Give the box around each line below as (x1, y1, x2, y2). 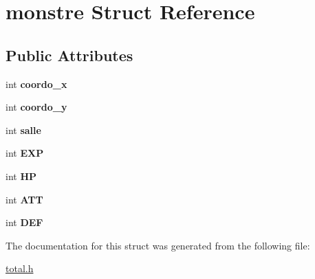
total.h (6, 261, 34, 276)
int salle (6, 122, 41, 137)
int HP (6, 168, 37, 183)
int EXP (6, 146, 44, 160)
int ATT (6, 192, 43, 206)
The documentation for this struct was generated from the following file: (6, 238, 310, 252)
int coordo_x (6, 76, 67, 91)
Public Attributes (6, 44, 133, 65)
